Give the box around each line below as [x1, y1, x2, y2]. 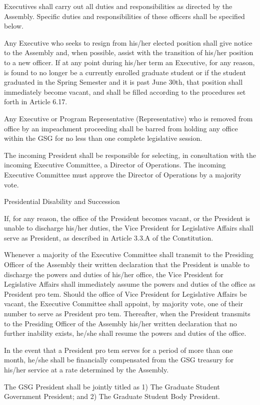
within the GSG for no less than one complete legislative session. [4, 133, 202, 143]
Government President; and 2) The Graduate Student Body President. [4, 391, 220, 401]
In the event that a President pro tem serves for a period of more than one [4, 344, 233, 355]
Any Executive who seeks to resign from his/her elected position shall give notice [4, 37, 252, 48]
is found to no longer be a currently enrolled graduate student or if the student [4, 67, 246, 77]
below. [4, 21, 23, 31]
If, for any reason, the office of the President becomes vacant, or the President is [4, 213, 250, 223]
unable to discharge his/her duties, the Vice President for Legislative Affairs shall [4, 223, 253, 233]
